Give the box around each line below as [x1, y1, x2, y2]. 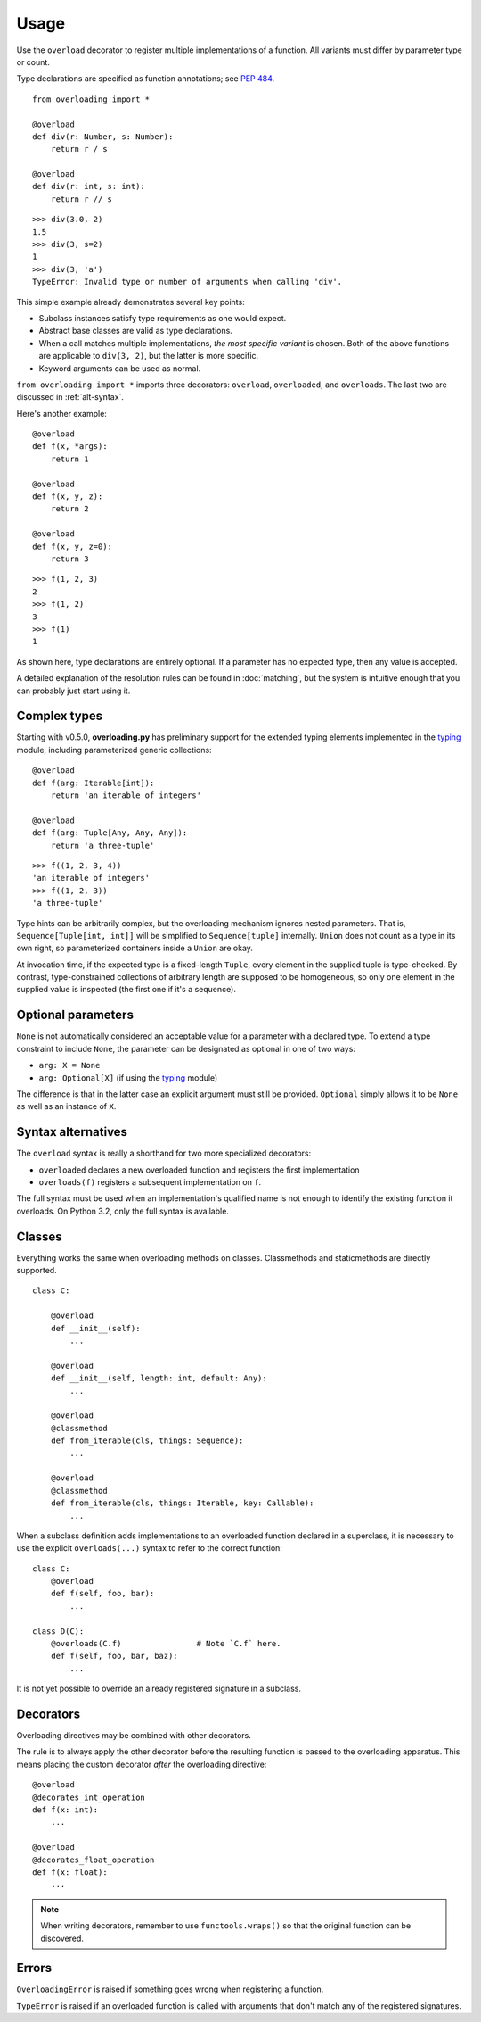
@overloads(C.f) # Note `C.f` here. [50, 1638, 281, 1649]
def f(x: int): [32, 1805, 99, 1815]
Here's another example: [16, 408, 107, 418]
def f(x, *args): [32, 442, 108, 452]
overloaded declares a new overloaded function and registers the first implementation [38, 1164, 360, 1175]
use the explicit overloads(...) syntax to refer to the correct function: [16, 1543, 282, 1554]
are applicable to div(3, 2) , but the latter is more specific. [38, 351, 259, 361]
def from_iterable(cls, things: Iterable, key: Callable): [50, 1498, 314, 1508]
